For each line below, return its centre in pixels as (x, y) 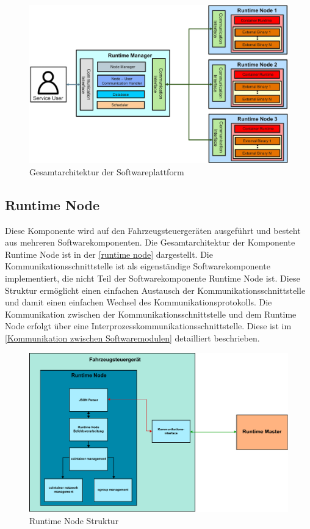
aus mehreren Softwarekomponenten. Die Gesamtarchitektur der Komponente (150, 242)
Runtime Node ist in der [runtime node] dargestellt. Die (109, 254)
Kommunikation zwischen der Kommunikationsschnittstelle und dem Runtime (151, 314)
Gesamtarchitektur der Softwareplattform (107, 171)
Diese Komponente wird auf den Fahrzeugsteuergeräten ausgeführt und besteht (153, 230)
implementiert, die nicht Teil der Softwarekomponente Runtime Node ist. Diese (153, 278)
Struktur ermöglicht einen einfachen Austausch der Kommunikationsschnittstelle (155, 290)
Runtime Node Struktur (74, 520)
